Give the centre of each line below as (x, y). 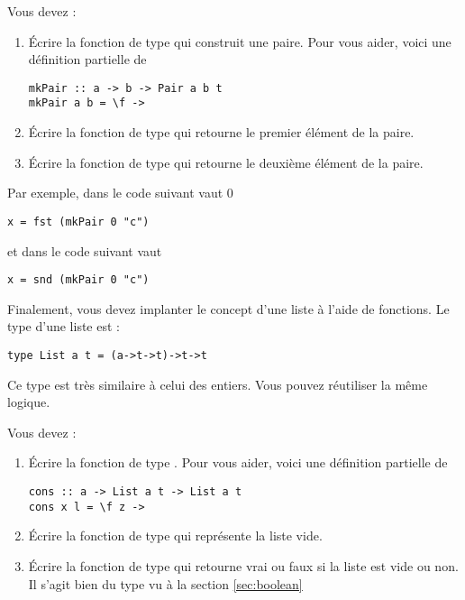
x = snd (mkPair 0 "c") (78, 280)
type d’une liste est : (64, 326)
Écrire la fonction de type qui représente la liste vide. (175, 535)
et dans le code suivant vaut (85, 250)
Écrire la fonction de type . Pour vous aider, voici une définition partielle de (238, 462)
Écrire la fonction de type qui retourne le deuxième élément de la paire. (226, 162)
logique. (29, 402)
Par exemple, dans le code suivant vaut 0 (120, 193)
